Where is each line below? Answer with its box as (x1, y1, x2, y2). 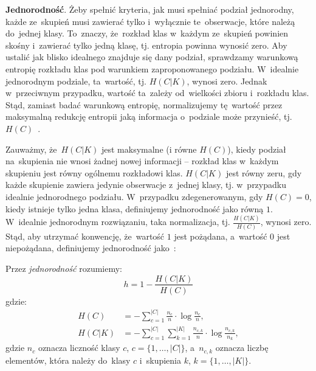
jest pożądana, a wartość (174, 229, 267, 242)
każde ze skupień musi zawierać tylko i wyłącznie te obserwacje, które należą (5, 15, 295, 27)
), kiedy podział (227, 142, 286, 155)
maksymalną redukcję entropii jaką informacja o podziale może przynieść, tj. (5, 110, 292, 123)
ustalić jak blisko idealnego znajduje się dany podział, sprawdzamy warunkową (5, 50, 298, 63)
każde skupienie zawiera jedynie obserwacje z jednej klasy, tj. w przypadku (5, 178, 286, 191)
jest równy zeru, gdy (225, 166, 302, 179)
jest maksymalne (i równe (101, 142, 197, 155)
